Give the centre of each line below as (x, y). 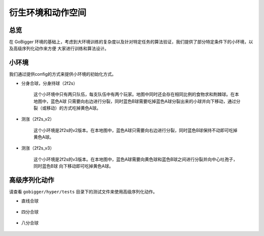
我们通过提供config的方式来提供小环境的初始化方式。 (63, 74)
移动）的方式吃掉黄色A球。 (74, 108)
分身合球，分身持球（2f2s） (49, 83)
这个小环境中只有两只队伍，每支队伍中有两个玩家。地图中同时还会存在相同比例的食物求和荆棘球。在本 (136, 94)
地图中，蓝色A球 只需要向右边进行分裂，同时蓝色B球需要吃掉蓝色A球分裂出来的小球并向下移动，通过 (135, 101)
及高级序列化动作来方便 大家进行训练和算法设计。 (59, 48)
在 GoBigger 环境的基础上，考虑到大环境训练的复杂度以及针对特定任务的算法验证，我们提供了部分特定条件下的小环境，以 (131, 42)
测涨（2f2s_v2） (38, 119)
